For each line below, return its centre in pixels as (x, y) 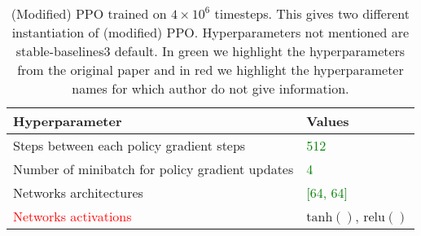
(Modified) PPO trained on (89, 13)
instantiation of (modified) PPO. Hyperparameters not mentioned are (210, 32)
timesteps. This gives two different (312, 13)
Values (328, 121)
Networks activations (72, 216)
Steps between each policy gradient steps (129, 145)
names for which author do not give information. (210, 88)
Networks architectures (78, 192)
